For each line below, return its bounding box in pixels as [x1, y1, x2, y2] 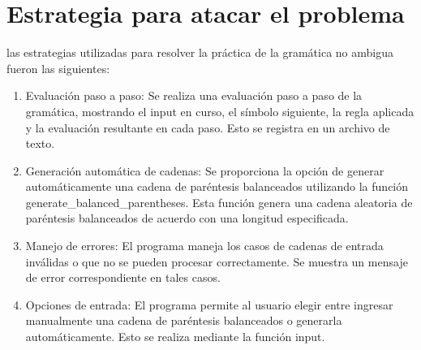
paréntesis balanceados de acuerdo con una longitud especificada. [25, 210, 349, 227]
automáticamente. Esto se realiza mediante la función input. [25, 328, 325, 345]
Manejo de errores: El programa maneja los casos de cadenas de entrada [25, 237, 384, 254]
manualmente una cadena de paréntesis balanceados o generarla [25, 312, 342, 329]
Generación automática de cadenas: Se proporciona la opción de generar [25, 162, 384, 179]
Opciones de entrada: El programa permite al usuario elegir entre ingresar [25, 296, 393, 313]
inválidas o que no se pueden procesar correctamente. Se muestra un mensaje [25, 253, 408, 270]
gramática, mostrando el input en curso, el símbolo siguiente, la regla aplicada [25, 102, 415, 119]
